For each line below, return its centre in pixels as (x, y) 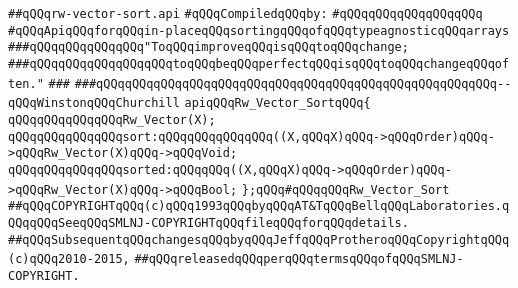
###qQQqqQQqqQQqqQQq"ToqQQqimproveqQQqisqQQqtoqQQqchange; (208, 47)
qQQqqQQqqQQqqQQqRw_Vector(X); (112, 119)
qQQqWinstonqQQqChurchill (94, 103)
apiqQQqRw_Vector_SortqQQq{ (277, 103)
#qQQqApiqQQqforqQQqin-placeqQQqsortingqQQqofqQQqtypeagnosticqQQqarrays (259, 30)
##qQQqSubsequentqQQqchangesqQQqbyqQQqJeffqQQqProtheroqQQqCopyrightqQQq (259, 239)
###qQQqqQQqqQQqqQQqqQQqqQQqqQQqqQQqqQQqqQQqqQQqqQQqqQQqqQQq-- (293, 83)
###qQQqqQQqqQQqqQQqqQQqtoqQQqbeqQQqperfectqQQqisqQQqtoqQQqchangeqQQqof (259, 63)
